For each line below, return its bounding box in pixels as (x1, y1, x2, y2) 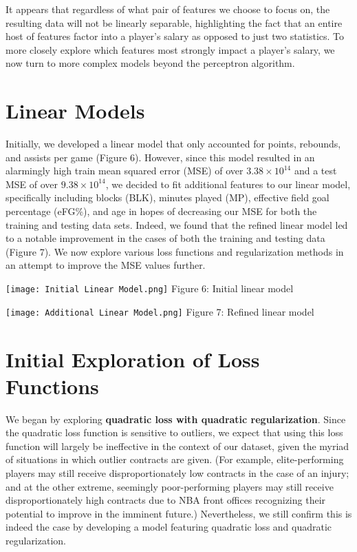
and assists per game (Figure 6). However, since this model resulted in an (6, 150, 315, 164)
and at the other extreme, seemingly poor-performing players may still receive (6, 479, 334, 493)
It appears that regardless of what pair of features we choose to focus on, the (6, 2, 330, 16)
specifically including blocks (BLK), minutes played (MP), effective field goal (6, 190, 329, 205)
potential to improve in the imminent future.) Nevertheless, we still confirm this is (6, 506, 352, 520)
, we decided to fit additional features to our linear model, (105, 176, 351, 191)
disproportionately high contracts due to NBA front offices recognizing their (6, 493, 326, 507)
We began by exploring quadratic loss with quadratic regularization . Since (6, 411, 346, 426)
